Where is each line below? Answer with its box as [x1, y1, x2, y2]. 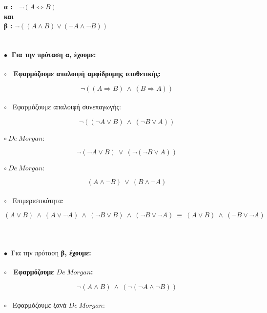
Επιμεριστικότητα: [12, 195, 64, 205]
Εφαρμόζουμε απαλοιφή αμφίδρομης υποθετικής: [13, 68, 161, 79]
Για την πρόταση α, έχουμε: [11, 49, 96, 59]
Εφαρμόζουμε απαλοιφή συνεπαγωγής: [12, 102, 121, 112]
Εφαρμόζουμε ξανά [12, 300, 66, 310]
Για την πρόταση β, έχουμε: [11, 248, 91, 258]
